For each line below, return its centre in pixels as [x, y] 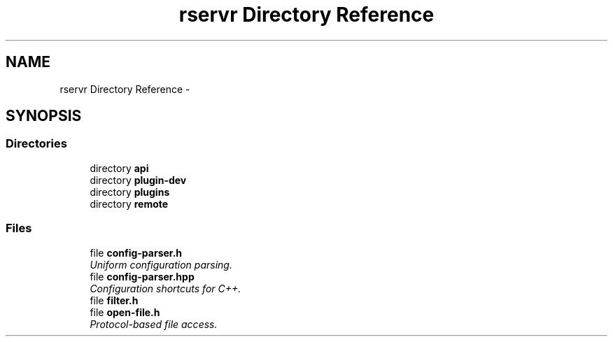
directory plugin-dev [138, 180]
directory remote [129, 204]
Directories [36, 144]
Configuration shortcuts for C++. [165, 288]
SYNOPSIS [44, 116]
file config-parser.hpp [142, 276]
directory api [119, 168]
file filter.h [114, 300]
